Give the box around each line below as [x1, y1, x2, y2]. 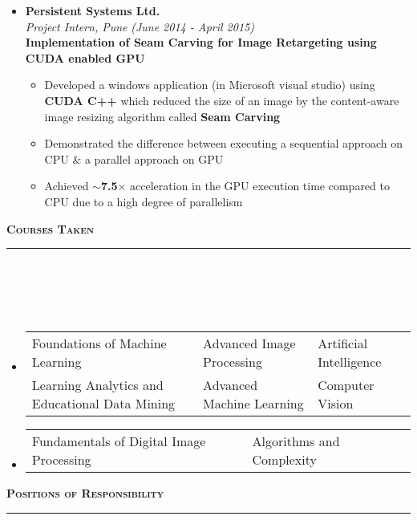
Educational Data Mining [31, 393, 176, 412]
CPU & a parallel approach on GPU [44, 150, 224, 167]
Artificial [318, 333, 368, 352]
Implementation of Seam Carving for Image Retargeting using [25, 34, 377, 51]
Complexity [252, 449, 317, 469]
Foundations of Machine [31, 333, 167, 352]
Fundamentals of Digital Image [31, 431, 206, 450]
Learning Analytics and [31, 375, 164, 394]
